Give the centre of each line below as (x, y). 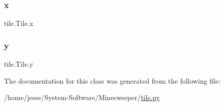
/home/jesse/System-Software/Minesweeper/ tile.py (82, 97)
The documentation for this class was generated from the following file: (112, 80)
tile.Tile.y (19, 64)
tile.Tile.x (19, 23)
